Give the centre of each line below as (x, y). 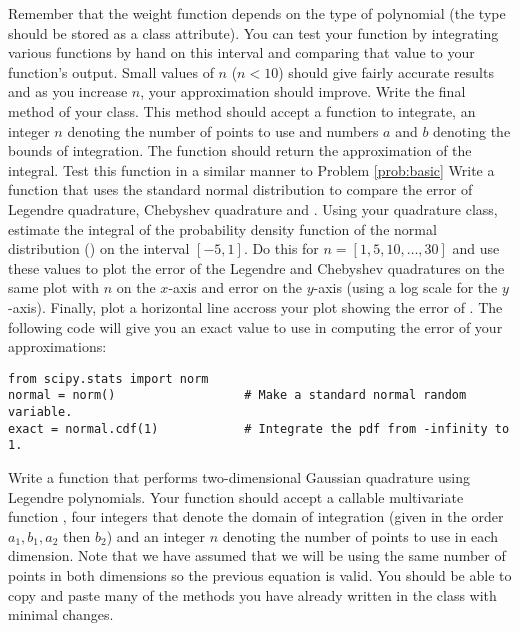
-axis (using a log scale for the (405, 287)
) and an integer (156, 535)
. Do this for (281, 248)
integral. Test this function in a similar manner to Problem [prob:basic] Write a (251, 169)
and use (476, 248)
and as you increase (68, 91)
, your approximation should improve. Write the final (303, 91)
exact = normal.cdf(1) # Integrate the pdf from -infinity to (259, 428)
